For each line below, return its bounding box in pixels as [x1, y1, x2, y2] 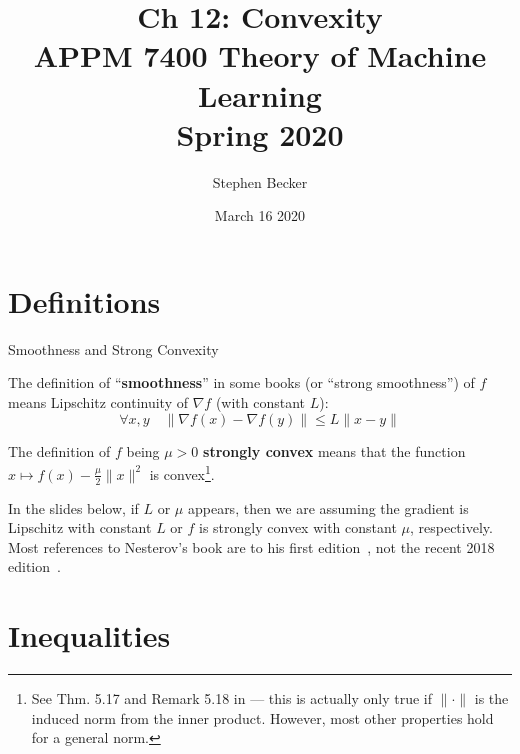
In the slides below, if [8, 497, 139, 518]
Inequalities [8, 615, 171, 656]
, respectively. [409, 517, 493, 538]
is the [474, 688, 509, 709]
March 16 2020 [214, 205, 306, 226]
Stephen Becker [212, 171, 308, 192]
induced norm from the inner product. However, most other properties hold [31, 707, 494, 728]
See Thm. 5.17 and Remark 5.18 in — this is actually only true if [31, 688, 433, 709]
